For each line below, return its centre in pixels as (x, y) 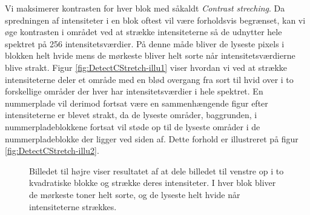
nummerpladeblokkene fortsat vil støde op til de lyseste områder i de (133, 126)
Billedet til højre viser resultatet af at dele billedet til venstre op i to (157, 170)
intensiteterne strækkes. (73, 206)
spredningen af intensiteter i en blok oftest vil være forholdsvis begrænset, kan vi (155, 20)
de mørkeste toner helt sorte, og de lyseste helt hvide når (135, 194)
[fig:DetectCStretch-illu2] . (52, 150)
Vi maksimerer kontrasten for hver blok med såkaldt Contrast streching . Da (145, 8)
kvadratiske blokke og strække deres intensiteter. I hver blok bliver (153, 183)
